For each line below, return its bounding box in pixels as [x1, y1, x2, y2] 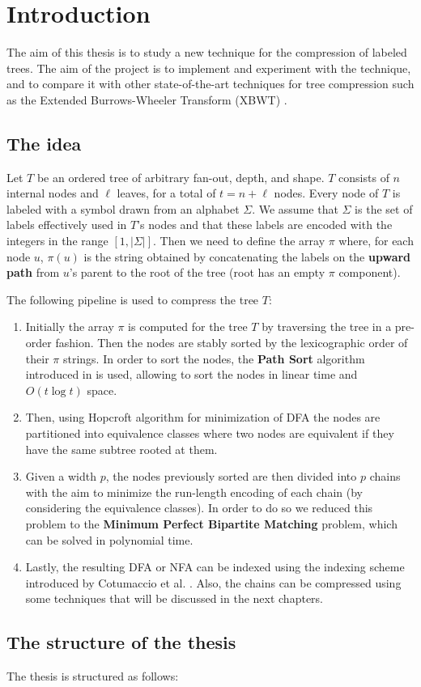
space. [87, 381, 117, 398]
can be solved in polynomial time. [25, 531, 193, 548]
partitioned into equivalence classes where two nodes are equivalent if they [25, 425, 394, 442]
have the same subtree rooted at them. [25, 440, 218, 457]
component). [338, 264, 401, 281]
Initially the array [25, 318, 114, 335]
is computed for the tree [128, 318, 248, 335]
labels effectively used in [6, 216, 127, 233]
